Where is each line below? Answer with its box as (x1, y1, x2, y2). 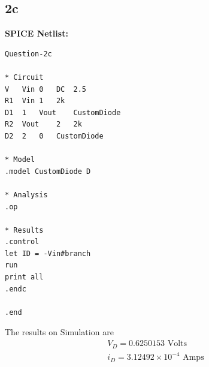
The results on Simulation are (5, 326, 114, 338)
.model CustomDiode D (5, 167, 91, 176)
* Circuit (5, 73, 44, 82)
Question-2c (5, 49, 52, 58)
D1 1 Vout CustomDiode (5, 108, 121, 117)
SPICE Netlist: (5, 27, 68, 40)
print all (5, 273, 44, 282)
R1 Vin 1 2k (5, 97, 65, 106)
